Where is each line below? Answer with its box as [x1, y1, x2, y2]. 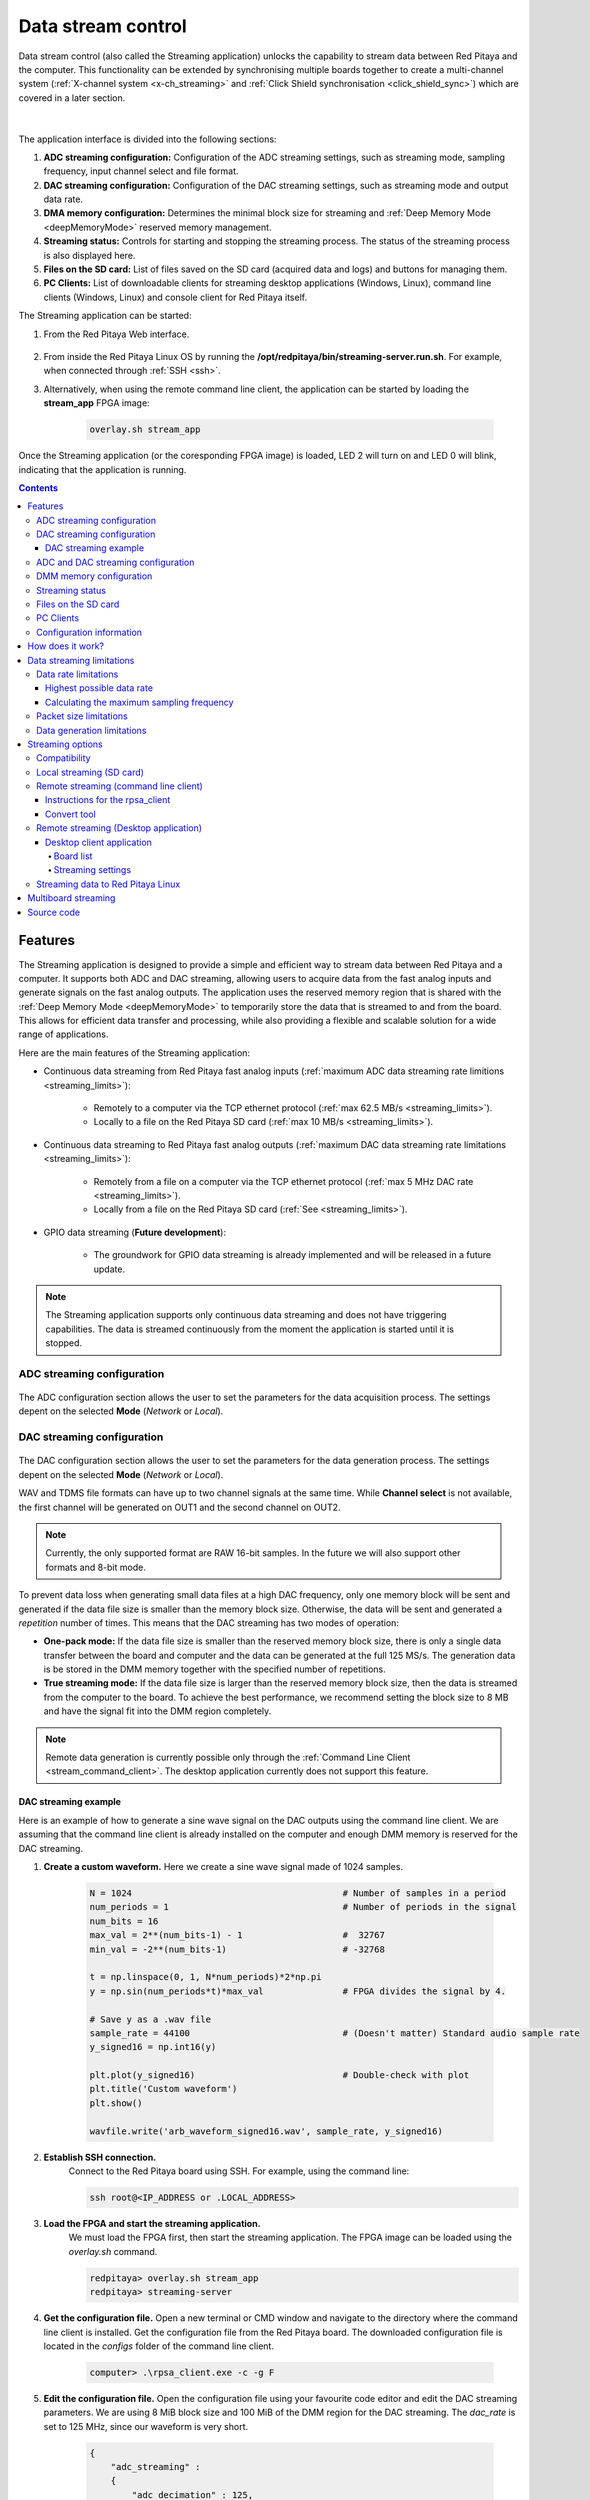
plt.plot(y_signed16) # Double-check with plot [89, 2070, 470, 2081]
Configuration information [36, 626, 143, 638]
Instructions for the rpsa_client [45, 794, 171, 806]
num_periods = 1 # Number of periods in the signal [89, 1901, 517, 1913]
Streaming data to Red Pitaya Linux [36, 878, 181, 890]
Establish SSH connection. [43, 2151, 157, 2163]
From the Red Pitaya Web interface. [43, 328, 190, 340]
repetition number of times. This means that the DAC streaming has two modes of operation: [18, 1616, 400, 1629]
